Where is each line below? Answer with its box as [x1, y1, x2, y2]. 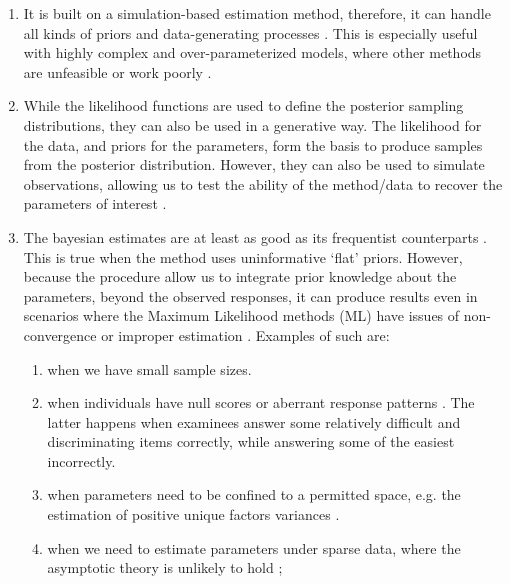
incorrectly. [47, 450, 116, 471]
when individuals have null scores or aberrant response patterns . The [47, 392, 475, 413]
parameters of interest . [23, 193, 167, 214]
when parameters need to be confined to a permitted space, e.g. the [47, 484, 461, 505]
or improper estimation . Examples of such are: [101, 324, 390, 345]
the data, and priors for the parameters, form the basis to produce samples [23, 134, 483, 155]
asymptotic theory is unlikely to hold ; [47, 557, 283, 578]
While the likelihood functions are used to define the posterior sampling [23, 95, 464, 116]
